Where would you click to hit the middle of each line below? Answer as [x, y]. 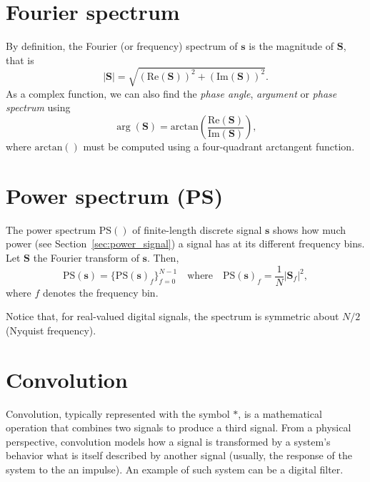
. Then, [163, 257]
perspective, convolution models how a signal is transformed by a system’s [168, 441]
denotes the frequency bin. [101, 292]
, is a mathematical [280, 413]
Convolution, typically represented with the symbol [118, 413]
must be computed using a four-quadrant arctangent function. [219, 147]
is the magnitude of [291, 46]
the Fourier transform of [86, 257]
